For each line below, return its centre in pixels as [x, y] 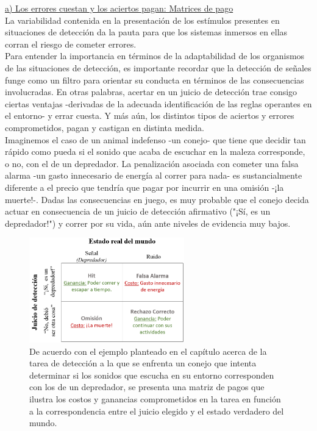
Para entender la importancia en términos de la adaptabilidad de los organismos [155, 56]
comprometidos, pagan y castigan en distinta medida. [105, 127]
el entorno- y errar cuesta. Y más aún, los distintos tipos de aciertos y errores [150, 116]
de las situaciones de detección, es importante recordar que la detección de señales [158, 67]
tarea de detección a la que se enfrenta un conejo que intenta [143, 363]
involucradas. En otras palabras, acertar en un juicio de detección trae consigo [151, 92]
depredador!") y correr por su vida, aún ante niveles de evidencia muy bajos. [148, 223]
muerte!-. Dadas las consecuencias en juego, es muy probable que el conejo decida [157, 199]
